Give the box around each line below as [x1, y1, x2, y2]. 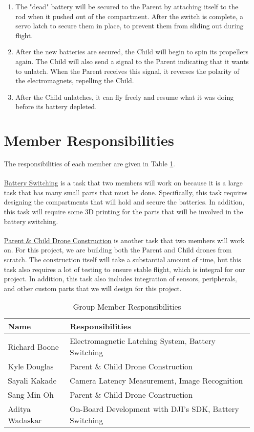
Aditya [8, 403, 31, 415]
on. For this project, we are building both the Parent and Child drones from [4, 245, 232, 255]
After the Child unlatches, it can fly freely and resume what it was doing [15, 91, 234, 102]
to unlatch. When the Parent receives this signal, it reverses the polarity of [15, 66, 239, 76]
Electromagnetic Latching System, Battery [69, 335, 216, 347]
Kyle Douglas [8, 361, 54, 372]
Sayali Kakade [8, 375, 57, 387]
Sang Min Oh [8, 389, 54, 401]
